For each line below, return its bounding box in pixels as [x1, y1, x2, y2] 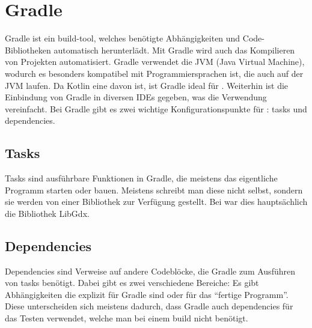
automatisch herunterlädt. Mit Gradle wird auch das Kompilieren [54, 43, 295, 56]
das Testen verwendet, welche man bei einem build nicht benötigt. [5, 312, 248, 324]
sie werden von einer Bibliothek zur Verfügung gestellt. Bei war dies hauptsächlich [5, 195, 308, 208]
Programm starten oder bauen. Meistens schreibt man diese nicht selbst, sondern [5, 183, 303, 196]
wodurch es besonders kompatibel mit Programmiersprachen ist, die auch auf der [5, 67, 304, 79]
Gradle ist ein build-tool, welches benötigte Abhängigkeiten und [5, 32, 240, 44]
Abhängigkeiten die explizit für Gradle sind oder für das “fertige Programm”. [5, 288, 289, 300]
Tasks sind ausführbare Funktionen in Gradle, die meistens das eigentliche [5, 172, 278, 184]
